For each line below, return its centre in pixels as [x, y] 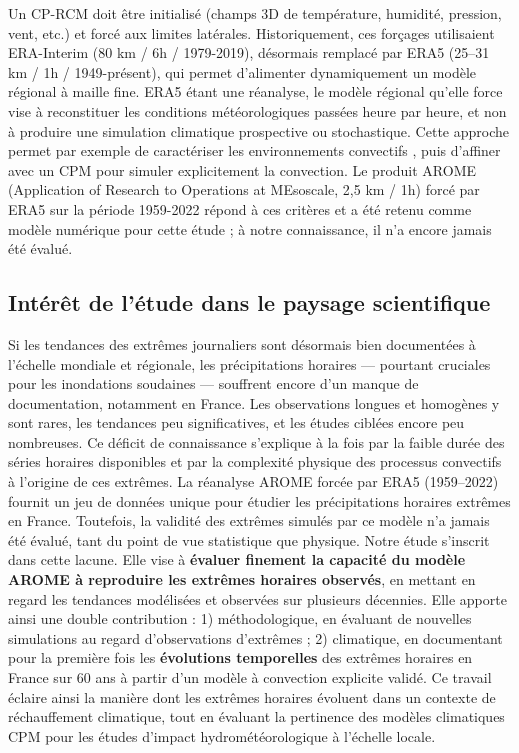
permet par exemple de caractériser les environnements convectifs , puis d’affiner [254, 150]
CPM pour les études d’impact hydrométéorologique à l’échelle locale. [222, 735]
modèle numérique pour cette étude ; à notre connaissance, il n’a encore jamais [250, 228]
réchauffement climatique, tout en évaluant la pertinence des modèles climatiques [256, 716]
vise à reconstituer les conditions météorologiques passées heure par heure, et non [257, 110]
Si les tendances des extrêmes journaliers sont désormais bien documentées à [242, 343]
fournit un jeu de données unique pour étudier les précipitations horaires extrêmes [259, 500]
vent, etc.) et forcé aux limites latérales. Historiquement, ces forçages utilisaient [251, 32]
